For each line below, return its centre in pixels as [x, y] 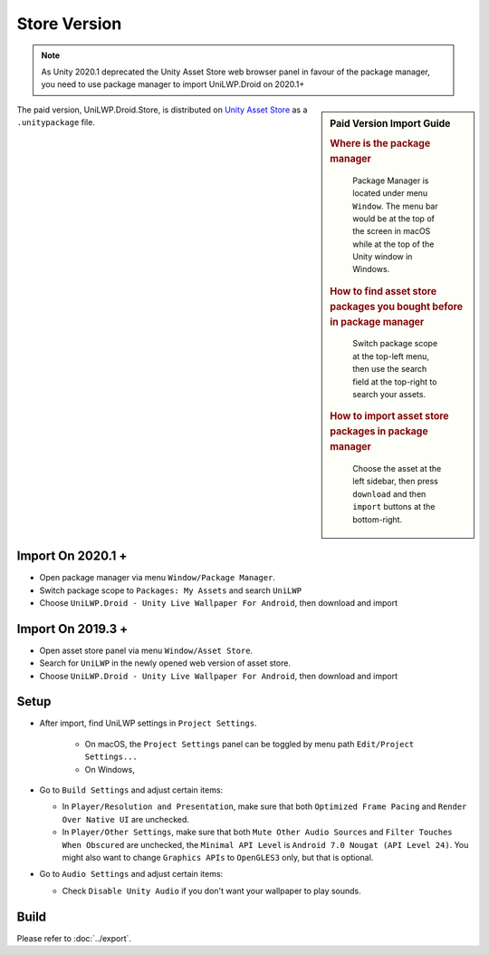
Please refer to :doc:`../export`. [74, 938]
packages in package [379, 432]
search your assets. [389, 395]
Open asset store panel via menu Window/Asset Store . [146, 650]
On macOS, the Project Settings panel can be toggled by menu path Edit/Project [249, 744]
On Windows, [110, 769]
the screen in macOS [392, 231]
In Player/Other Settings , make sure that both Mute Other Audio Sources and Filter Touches [257, 832]
